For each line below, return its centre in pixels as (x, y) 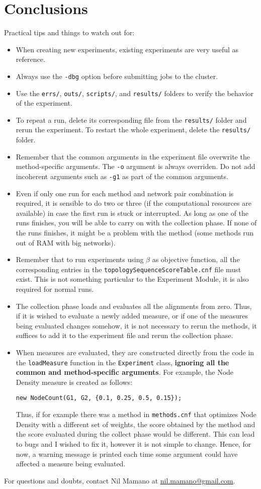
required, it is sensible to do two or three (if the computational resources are (134, 203)
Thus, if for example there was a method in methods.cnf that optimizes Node (136, 414)
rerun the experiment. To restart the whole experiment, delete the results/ (133, 130)
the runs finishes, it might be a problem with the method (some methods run (135, 232)
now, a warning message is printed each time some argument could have (127, 454)
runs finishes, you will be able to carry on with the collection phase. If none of (136, 223)
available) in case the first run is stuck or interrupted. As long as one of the (132, 213)
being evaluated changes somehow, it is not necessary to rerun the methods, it (136, 325)
